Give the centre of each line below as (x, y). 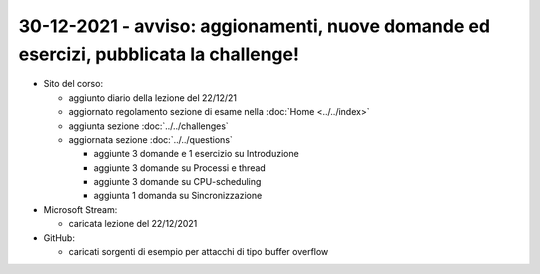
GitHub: (59, 237)
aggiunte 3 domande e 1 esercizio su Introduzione (196, 154)
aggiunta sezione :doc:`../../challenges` (148, 126)
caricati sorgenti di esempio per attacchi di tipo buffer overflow (198, 252)
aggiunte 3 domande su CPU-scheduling (177, 182)
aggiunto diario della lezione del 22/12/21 (152, 97)
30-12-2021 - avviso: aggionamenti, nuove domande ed (254, 26)
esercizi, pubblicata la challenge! (159, 54)
